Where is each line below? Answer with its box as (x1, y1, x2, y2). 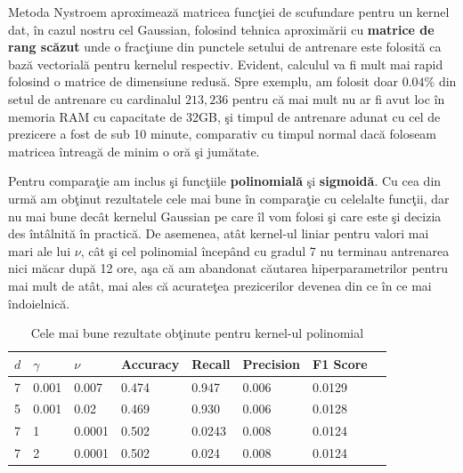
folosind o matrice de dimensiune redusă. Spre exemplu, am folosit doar (8, 72, 398, 91)
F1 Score (313, 354, 368, 373)
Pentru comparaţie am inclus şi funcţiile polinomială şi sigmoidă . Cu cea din (8, 172, 442, 190)
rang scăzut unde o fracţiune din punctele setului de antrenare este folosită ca (8, 37, 442, 56)
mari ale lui (8, 241, 71, 260)
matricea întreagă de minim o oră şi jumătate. (8, 141, 260, 160)
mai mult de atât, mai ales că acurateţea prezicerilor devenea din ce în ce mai (8, 276, 432, 294)
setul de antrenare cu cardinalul (8, 89, 182, 108)
